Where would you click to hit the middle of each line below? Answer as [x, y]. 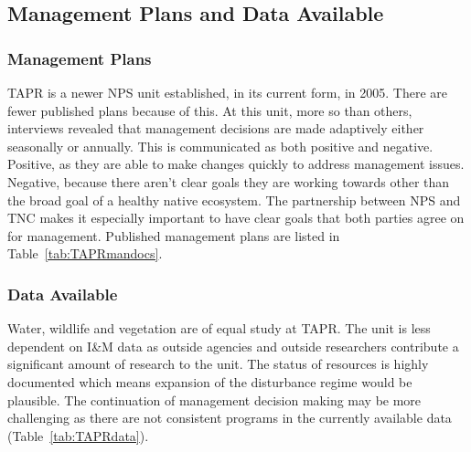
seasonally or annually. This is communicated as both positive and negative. [220, 146]
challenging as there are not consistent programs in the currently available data [230, 418]
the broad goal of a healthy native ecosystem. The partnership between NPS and [234, 200]
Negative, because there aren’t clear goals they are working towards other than [229, 181]
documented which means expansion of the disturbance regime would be [210, 381]
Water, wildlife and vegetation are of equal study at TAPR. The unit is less [219, 328]
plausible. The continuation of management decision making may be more [214, 399]
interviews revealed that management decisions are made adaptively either [216, 128]
